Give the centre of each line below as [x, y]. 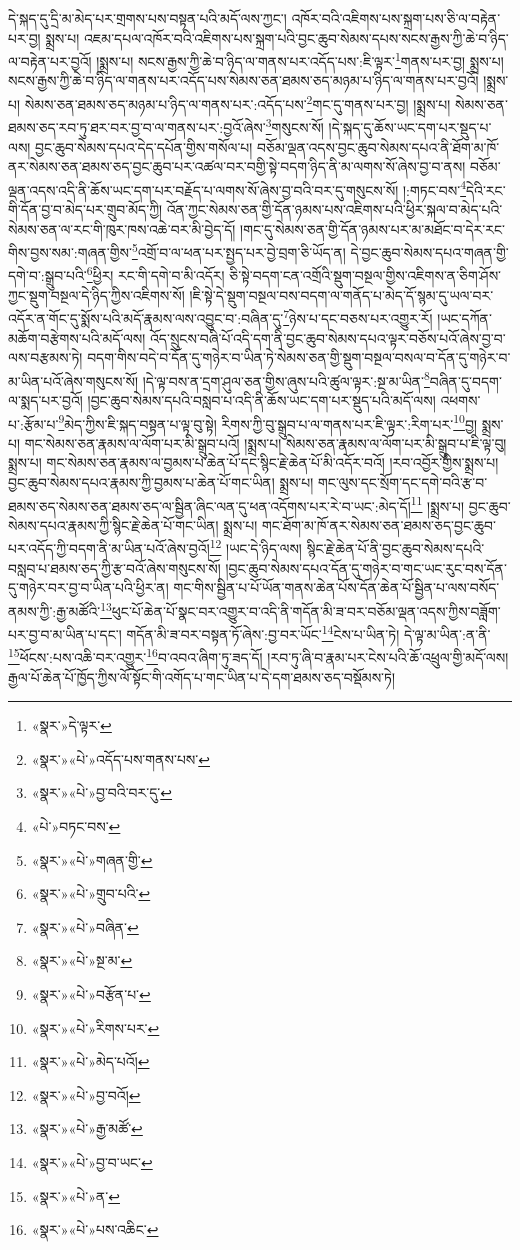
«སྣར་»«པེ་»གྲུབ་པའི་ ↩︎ [91, 893]
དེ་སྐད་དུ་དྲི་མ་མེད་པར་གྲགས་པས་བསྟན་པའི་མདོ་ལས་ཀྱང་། [147, 18]
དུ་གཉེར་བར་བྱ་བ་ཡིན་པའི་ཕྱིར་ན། [88, 587]
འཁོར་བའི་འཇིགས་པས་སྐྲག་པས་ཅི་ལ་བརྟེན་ [396, 18]
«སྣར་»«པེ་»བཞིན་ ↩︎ [85, 926]
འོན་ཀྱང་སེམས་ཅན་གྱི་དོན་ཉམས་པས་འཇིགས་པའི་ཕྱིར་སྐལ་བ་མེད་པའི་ [334, 208]
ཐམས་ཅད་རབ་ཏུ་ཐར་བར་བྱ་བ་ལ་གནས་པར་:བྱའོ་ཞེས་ [137, 126]
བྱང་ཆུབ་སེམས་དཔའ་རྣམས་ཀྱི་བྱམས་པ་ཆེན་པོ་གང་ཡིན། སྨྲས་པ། [161, 481]
